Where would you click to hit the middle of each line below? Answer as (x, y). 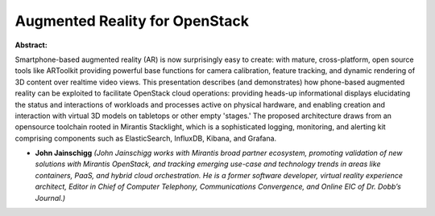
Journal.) (50, 198)
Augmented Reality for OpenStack (132, 21)
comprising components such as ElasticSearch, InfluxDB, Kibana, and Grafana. (146, 138)
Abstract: (31, 45)
